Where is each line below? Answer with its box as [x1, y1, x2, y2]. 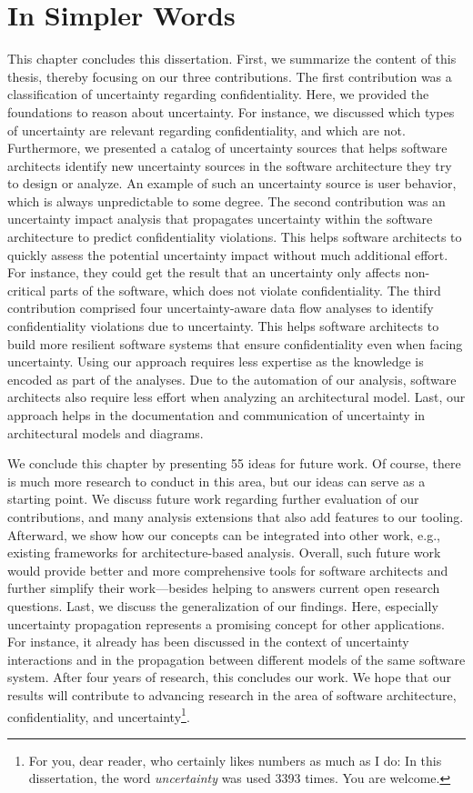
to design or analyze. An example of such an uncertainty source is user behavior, [7, 174, 457, 193]
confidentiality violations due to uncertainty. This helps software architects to [7, 316, 439, 336]
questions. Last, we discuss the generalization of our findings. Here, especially [7, 596, 438, 615]
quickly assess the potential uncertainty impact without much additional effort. [7, 245, 448, 264]
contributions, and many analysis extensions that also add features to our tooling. [7, 507, 464, 526]
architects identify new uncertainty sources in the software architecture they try [7, 156, 452, 175]
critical [7, 280, 46, 299]
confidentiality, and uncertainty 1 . [7, 704, 190, 726]
